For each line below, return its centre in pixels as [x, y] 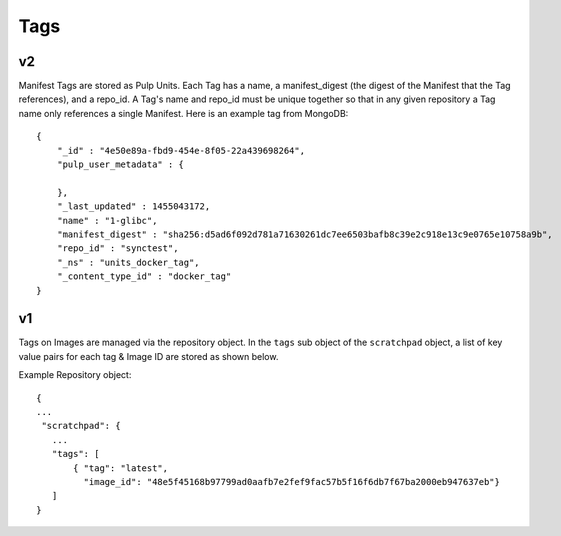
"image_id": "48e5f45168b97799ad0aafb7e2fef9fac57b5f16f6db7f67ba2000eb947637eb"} [291, 481]
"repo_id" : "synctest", [117, 248]
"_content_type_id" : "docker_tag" [144, 276]
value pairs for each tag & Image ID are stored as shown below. [148, 356]
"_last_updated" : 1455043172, [133, 206]
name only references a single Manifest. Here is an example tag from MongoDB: [183, 113]
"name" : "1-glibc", [107, 220]
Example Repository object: [75, 375]
